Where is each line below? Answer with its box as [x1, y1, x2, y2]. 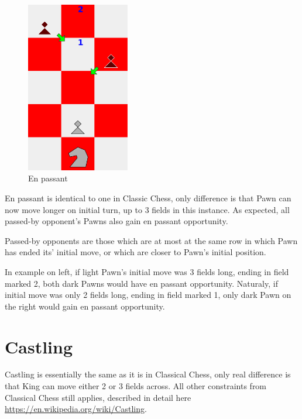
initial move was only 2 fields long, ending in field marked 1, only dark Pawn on [5, 289, 291, 301]
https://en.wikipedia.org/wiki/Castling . [5, 403, 147, 415]
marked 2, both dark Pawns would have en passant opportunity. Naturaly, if [5, 277, 278, 289]
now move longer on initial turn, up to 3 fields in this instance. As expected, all [5, 203, 290, 215]
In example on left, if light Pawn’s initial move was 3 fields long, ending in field [5, 265, 289, 277]
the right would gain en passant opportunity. [5, 300, 165, 312]
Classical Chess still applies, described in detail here [5, 391, 191, 403]
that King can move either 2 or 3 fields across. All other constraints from [5, 380, 267, 392]
